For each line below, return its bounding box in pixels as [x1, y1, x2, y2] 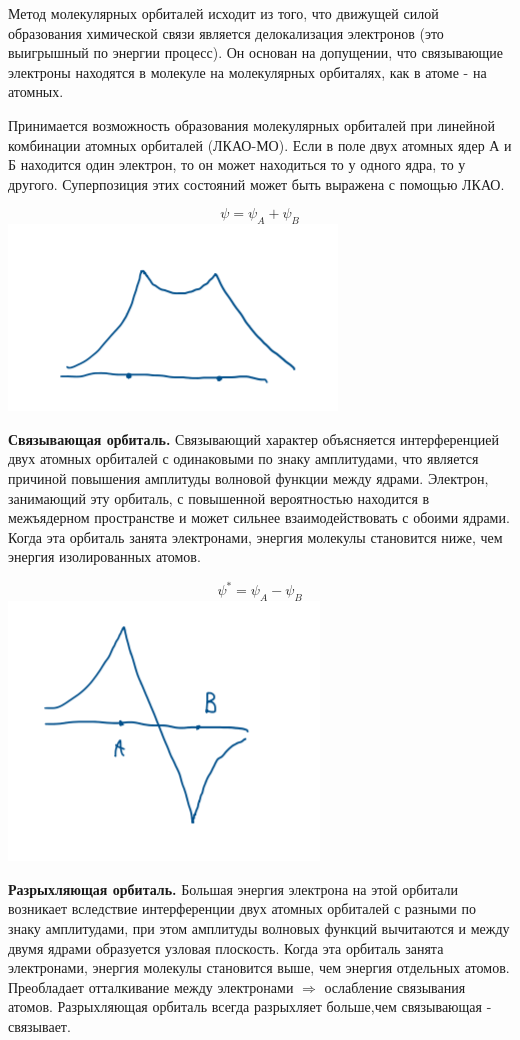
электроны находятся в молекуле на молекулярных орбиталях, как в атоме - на [8, 61, 487, 82]
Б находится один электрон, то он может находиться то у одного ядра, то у [8, 154, 466, 175]
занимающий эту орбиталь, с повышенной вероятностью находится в [8, 487, 430, 508]
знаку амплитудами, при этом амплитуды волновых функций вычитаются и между [8, 917, 510, 938]
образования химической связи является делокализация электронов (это [8, 22, 444, 43]
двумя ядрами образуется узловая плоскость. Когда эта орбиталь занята [8, 937, 444, 958]
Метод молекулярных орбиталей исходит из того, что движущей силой [8, 3, 439, 23]
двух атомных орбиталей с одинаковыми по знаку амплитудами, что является [8, 448, 479, 469]
